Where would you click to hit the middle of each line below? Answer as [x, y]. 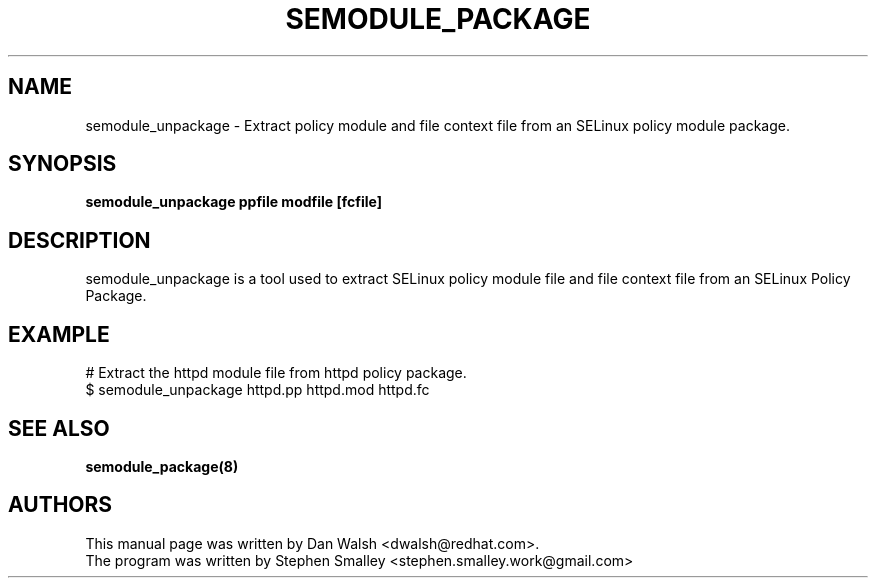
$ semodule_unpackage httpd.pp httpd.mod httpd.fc [257, 390]
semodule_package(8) [162, 466]
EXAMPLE [59, 334]
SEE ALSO [59, 428]
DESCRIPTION [79, 240]
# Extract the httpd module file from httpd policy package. [276, 373]
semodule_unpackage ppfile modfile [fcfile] [233, 202]
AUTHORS [60, 505]
